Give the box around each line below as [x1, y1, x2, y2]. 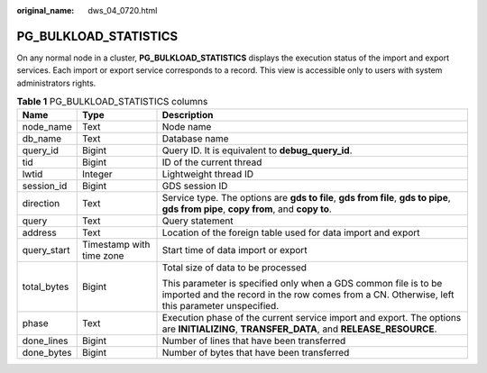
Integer [82, 168, 113, 180]
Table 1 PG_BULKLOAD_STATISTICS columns [16, 96, 208, 108]
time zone [82, 250, 124, 262]
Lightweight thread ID [161, 168, 254, 180]
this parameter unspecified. [161, 300, 280, 313]
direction [22, 197, 60, 210]
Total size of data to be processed [161, 261, 307, 274]
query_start [22, 244, 70, 257]
